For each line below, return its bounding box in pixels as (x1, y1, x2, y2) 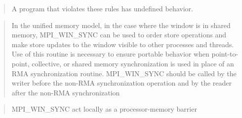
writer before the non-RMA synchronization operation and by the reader (11, 78, 232, 88)
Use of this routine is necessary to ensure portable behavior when (11, 49, 209, 59)
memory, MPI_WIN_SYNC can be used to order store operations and (11, 29, 227, 40)
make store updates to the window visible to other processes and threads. (11, 39, 234, 49)
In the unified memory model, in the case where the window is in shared (11, 20, 231, 30)
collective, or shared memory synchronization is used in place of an (32, 58, 234, 68)
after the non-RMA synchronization (11, 87, 120, 97)
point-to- (211, 49, 239, 59)
